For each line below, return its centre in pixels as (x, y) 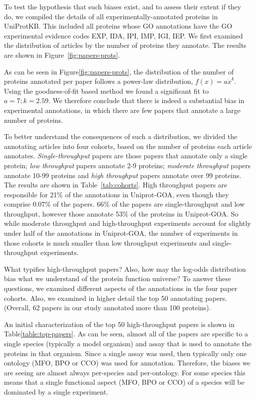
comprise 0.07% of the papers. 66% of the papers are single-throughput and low (124, 204)
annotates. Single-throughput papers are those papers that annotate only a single (126, 156)
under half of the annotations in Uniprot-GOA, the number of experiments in (121, 233)
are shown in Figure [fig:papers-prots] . (62, 55)
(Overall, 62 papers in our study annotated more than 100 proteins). (108, 308)
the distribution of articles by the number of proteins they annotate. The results (125, 45)
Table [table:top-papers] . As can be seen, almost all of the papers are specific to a (126, 334)
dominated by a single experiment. (56, 391)
